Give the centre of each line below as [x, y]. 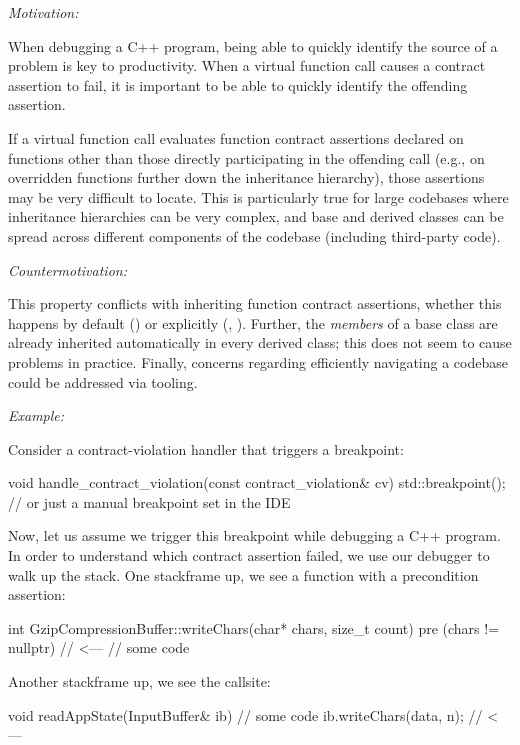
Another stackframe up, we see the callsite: [139, 681]
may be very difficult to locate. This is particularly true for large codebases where [258, 196]
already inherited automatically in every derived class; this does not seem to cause [260, 342]
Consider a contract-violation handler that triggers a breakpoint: [206, 448]
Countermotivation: [67, 269]
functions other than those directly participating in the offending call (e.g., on [246, 157]
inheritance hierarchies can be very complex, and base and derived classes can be [256, 216]
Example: [36, 415]
